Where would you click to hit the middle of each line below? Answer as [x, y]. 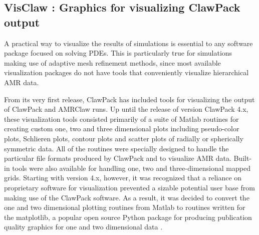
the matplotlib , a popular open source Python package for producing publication [128, 217]
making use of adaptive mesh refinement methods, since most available [112, 62]
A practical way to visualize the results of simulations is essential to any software [128, 43]
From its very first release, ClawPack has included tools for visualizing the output [129, 99]
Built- [243, 158]
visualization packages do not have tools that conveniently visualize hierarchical [126, 72]
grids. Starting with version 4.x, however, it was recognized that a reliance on [123, 178]
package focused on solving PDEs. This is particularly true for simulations [118, 53]
